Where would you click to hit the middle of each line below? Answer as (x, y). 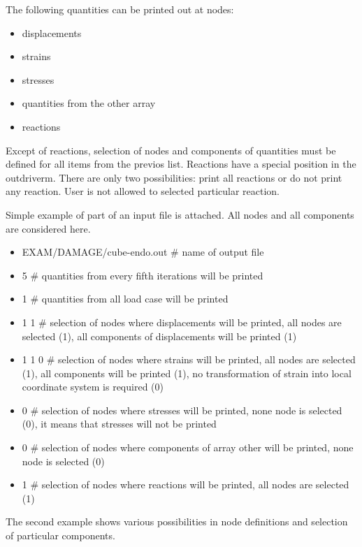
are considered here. (48, 228)
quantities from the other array (89, 103)
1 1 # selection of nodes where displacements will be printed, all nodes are (182, 322)
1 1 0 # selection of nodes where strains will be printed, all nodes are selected (189, 359)
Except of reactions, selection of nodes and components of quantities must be (171, 150)
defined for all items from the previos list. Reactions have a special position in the (181, 164)
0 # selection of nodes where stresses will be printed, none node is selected (182, 410)
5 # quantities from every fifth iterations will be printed (143, 275)
